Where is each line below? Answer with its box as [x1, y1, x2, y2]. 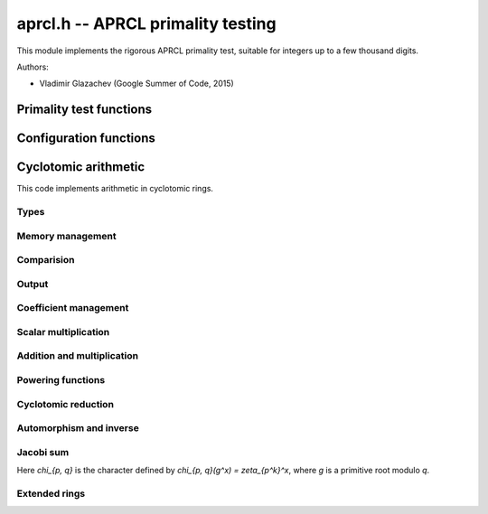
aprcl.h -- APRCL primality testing [16, 14, 277, 33]
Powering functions [16, 373, 106, 386]
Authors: [16, 61, 49, 72]
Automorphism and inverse [16, 422, 139, 435]
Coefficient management [16, 302, 129, 314]
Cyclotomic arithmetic [16, 159, 145, 175]
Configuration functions [16, 131, 155, 146]
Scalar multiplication [16, 325, 110, 338]
